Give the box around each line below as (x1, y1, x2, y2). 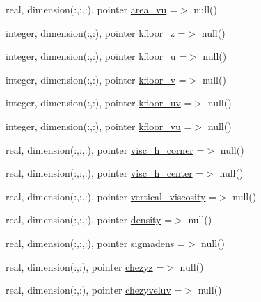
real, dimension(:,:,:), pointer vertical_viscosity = (6, 189, 216, 203)
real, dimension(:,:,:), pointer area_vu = (6, 2, 177, 16)
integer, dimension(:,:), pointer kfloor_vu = (6, 118, 192, 133)
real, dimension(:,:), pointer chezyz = (6, 259, 164, 273)
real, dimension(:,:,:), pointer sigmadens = (6, 235, 185, 250)
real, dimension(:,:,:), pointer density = (6, 212, 173, 227)
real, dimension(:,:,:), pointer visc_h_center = (6, 166, 204, 180)
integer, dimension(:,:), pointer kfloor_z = (6, 25, 186, 40)
